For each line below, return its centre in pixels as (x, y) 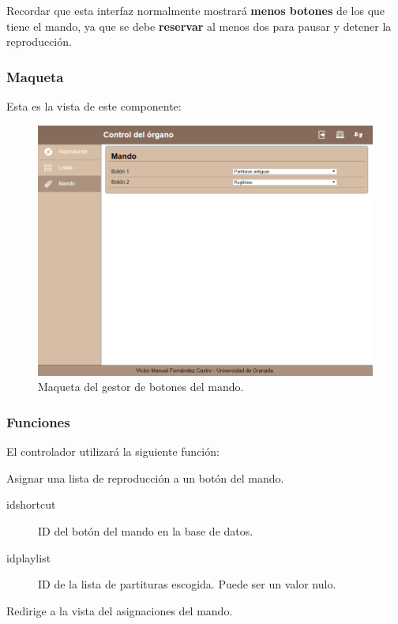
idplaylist (29, 557)
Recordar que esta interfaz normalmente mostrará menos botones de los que (196, 10)
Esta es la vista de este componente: (94, 106)
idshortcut (31, 504)
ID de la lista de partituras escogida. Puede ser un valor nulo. (187, 584)
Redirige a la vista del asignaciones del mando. (120, 610)
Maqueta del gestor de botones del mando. (141, 387)
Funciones (38, 421)
